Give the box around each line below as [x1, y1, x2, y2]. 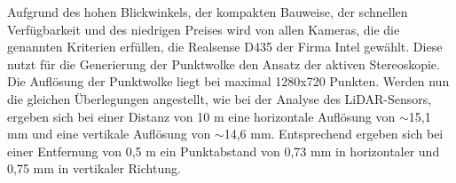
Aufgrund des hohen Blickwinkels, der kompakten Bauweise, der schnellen [7, 3, 408, 20]
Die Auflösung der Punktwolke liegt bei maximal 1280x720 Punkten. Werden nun [7, 72, 450, 91]
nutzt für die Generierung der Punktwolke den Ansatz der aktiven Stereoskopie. [7, 54, 440, 73]
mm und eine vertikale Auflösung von [7, 124, 211, 143]
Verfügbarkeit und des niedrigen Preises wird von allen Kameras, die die [7, 20, 400, 38]
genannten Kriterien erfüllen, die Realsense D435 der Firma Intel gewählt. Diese [7, 37, 443, 56]
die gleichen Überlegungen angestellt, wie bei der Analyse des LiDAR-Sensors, [7, 89, 432, 107]
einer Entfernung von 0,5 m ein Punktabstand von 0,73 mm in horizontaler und [7, 141, 440, 160]
